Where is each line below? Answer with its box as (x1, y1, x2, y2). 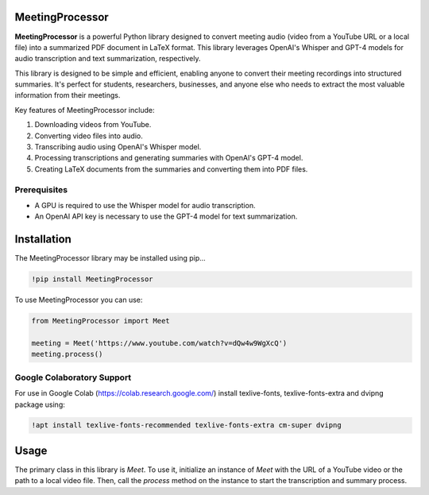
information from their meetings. (14, 91, 121, 100)
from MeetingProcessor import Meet (31, 316, 170, 326)
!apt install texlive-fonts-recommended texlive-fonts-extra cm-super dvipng (31, 421, 342, 430)
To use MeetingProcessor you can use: (14, 295, 143, 305)
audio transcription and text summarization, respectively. (14, 54, 201, 64)
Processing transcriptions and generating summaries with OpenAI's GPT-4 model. (34, 153, 303, 163)
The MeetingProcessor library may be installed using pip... (14, 253, 206, 263)
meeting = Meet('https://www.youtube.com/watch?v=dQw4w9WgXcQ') (31, 338, 288, 347)
